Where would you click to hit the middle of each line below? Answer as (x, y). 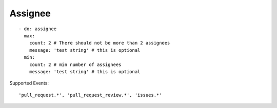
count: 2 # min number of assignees (75, 64)
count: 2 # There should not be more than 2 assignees (100, 43)
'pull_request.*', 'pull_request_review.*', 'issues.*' (90, 95)
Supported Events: (29, 83)
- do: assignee (38, 29)
